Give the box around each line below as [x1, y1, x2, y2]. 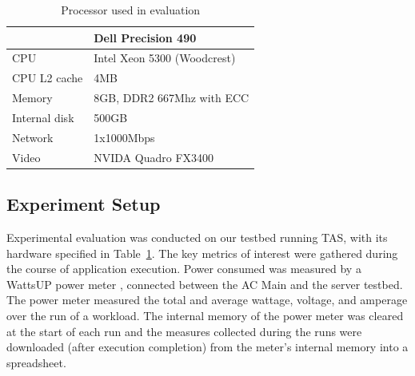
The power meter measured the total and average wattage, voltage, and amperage [6, 291, 408, 308]
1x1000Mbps [94, 129, 155, 145]
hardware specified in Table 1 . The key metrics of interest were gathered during [6, 244, 398, 261]
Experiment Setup [6, 192, 161, 216]
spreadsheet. [6, 354, 66, 370]
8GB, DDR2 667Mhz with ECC [94, 89, 249, 106]
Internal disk [12, 109, 74, 125]
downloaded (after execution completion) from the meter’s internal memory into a [6, 338, 409, 355]
